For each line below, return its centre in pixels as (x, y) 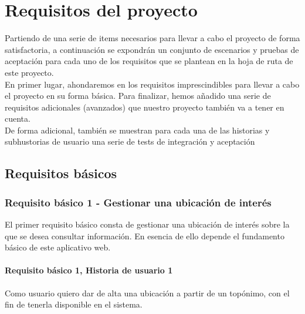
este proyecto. (29, 72)
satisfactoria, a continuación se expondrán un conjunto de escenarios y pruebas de (152, 49)
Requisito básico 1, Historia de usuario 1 (89, 270)
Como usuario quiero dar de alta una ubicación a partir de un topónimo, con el (147, 293)
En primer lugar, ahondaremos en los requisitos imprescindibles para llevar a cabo (152, 84)
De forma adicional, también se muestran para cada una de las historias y (137, 130)
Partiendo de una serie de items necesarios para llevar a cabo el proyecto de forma (152, 38)
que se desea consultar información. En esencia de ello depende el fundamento (145, 235)
